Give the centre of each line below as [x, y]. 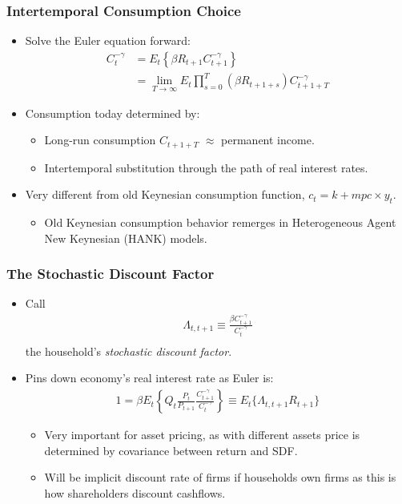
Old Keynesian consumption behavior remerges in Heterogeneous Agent [220, 222]
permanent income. [268, 140]
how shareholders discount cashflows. [135, 492]
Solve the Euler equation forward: [108, 40]
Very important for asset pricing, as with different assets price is [202, 435]
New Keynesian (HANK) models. [126, 238]
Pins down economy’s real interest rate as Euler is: [149, 378]
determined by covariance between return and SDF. [171, 450]
